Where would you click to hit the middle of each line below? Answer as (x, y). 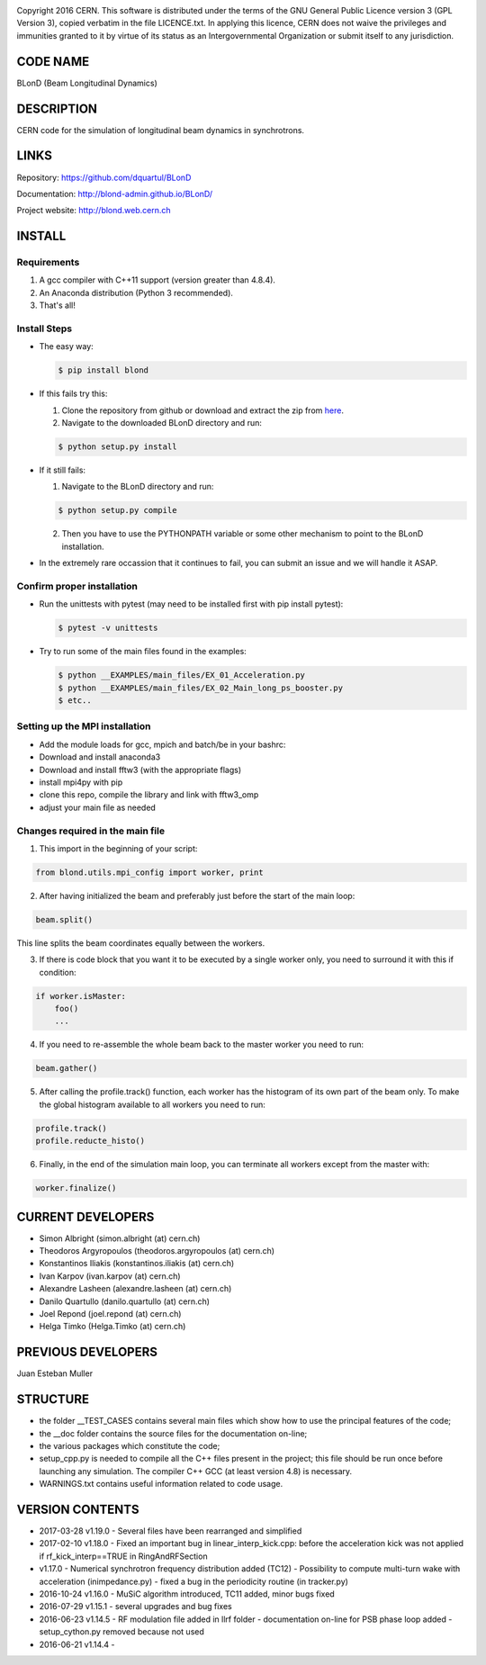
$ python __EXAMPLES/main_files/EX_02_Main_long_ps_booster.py (201, 688)
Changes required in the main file (91, 831)
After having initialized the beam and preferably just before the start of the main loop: (197, 895)
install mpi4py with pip (81, 782)
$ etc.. (75, 701)
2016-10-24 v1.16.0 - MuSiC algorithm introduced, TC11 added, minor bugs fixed (187, 1594)
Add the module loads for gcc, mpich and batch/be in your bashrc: (162, 744)
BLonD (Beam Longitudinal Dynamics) (87, 83)
